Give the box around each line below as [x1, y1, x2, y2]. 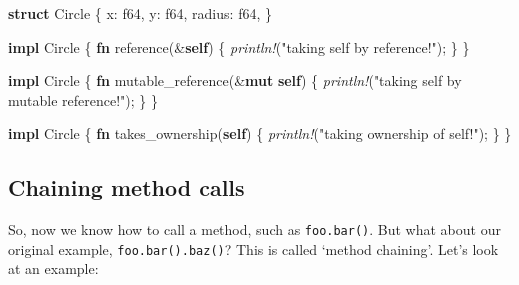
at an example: [8, 258, 99, 279]
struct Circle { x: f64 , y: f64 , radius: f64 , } [8, 3, 272, 23]
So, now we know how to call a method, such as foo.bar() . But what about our [8, 219, 501, 240]
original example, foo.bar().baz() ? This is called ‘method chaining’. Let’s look [8, 238, 499, 259]
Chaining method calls [8, 172, 245, 203]
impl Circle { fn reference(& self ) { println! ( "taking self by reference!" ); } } [8, 36, 470, 57]
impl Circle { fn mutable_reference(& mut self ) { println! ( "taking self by [8, 70, 462, 91]
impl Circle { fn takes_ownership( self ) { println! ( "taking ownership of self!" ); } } [8, 123, 512, 144]
